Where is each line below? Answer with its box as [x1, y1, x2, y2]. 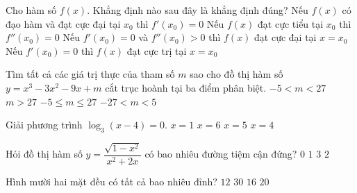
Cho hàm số [6, 3, 57, 17]
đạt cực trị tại [126, 43, 187, 58]
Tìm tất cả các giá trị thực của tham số [6, 67, 175, 81]
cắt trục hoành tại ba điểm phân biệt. [105, 80, 267, 94]
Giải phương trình [6, 117, 83, 132]
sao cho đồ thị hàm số [190, 67, 283, 81]
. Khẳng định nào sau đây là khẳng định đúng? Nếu [87, 3, 308, 17]
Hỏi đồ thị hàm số [6, 146, 83, 161]
